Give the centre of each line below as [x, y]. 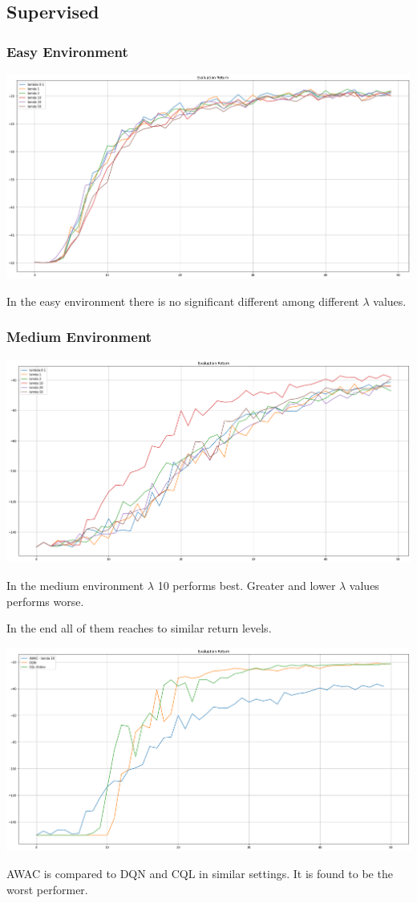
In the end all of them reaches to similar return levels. [139, 628]
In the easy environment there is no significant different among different [183, 301]
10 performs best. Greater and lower [247, 585]
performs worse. [45, 601]
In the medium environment [75, 585]
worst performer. [47, 889]
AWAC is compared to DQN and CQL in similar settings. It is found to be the [200, 873]
